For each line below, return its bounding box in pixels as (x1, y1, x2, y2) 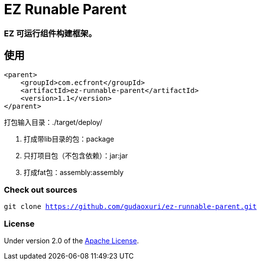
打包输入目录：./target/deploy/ (4, 117, 102, 126)
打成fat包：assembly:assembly (24, 168, 124, 176)
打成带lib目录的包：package (24, 134, 115, 143)
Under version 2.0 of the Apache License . (4, 236, 139, 245)
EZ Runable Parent (4, 1, 127, 18)
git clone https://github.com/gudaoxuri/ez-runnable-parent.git (4, 203, 257, 211)
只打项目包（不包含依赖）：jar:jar (24, 151, 128, 160)
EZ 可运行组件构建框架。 (4, 28, 97, 38)
